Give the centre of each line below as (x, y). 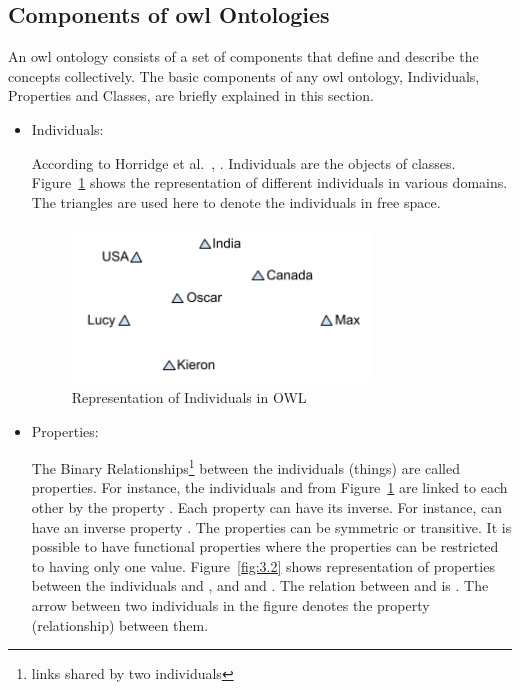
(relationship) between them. (120, 624)
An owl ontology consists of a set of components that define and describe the (243, 56)
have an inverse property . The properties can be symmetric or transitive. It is (271, 526)
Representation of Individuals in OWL (189, 397)
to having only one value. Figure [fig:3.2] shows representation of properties (263, 565)
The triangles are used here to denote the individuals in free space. (236, 201)
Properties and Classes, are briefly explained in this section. (191, 95)
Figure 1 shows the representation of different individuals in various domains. (269, 182)
